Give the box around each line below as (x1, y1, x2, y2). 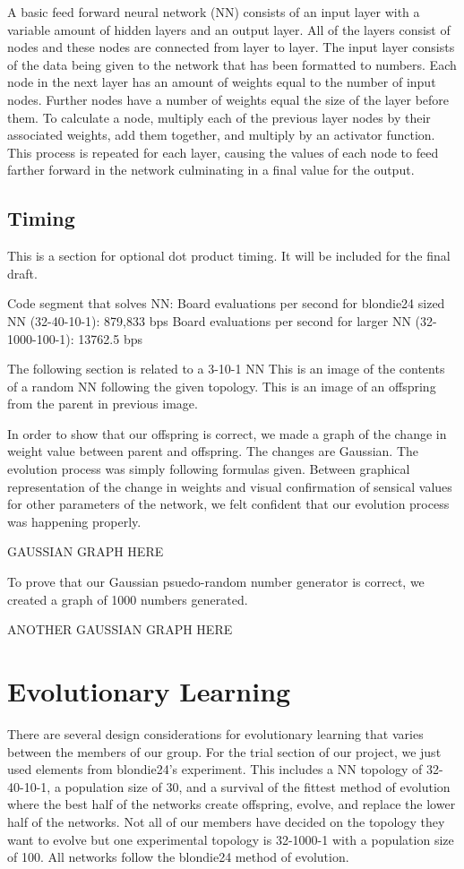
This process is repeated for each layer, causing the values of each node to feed (7, 142, 439, 161)
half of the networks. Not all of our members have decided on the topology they (7, 812, 445, 830)
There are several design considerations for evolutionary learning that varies (7, 724, 424, 743)
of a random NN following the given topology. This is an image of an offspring (7, 376, 436, 395)
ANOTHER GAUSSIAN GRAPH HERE (7, 620, 233, 639)
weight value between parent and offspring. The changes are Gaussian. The (7, 442, 418, 460)
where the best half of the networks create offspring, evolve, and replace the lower (7, 795, 456, 813)
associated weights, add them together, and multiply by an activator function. (7, 125, 435, 144)
